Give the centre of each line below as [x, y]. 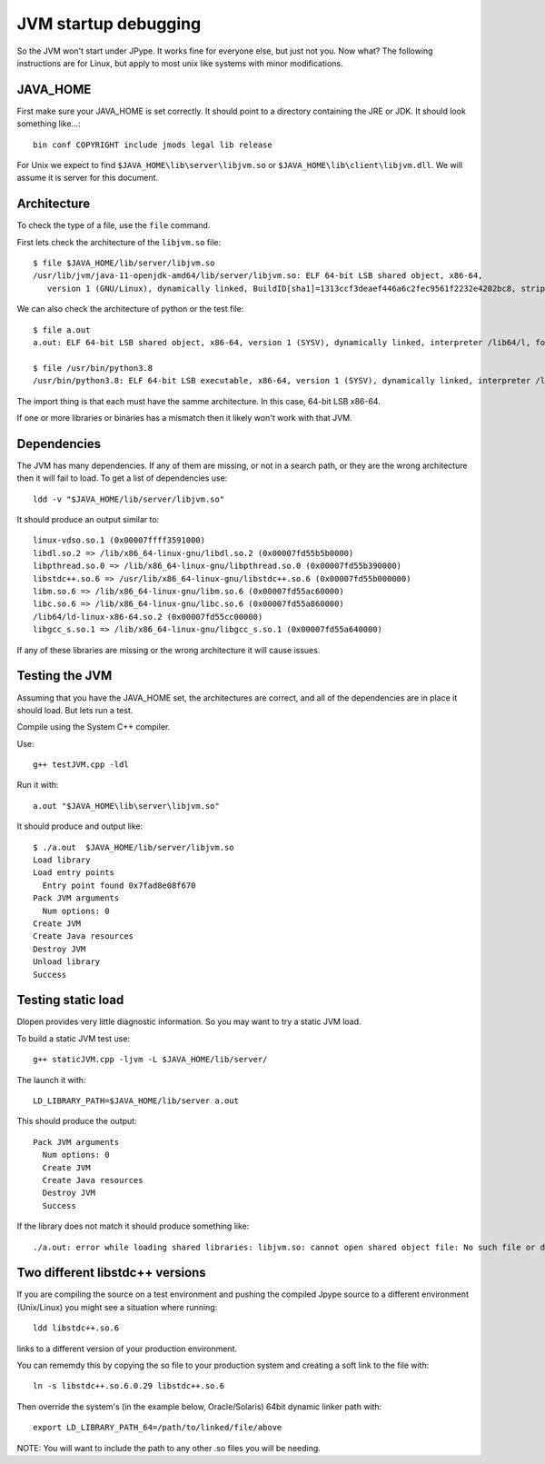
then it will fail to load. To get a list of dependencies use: [122, 478]
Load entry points [74, 873]
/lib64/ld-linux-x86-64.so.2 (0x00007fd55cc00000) [148, 617]
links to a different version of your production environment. [127, 1349]
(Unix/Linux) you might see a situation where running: [117, 1307]
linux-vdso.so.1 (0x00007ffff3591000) [119, 540]
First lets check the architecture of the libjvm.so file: [119, 242]
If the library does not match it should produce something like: [133, 1226]
